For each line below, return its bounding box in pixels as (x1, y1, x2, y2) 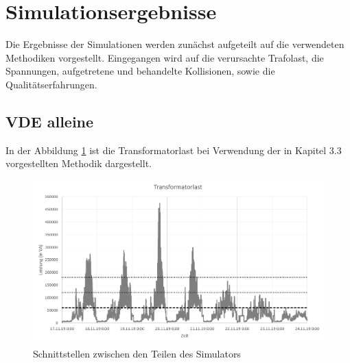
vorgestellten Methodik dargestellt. (5, 156, 152, 171)
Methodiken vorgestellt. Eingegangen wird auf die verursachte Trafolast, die (5, 50, 324, 64)
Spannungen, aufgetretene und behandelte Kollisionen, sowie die (5, 64, 275, 78)
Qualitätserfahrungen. (5, 77, 97, 91)
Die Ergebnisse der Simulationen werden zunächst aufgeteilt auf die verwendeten (5, 37, 345, 51)
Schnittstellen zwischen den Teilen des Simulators (33, 347, 241, 361)
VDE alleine (5, 110, 94, 132)
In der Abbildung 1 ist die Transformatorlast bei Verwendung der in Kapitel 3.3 (5, 142, 342, 157)
